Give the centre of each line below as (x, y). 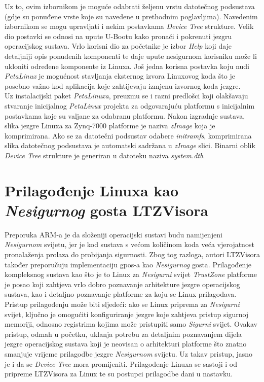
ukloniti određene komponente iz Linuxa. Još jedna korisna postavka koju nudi (127, 66)
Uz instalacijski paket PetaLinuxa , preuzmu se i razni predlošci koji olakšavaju (126, 96)
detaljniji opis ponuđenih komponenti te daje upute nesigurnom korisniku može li (131, 56)
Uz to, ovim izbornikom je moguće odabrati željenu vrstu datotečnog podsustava (130, 6)
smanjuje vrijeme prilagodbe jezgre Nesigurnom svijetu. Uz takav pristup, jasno (129, 353)
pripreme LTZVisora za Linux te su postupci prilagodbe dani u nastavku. (119, 374)
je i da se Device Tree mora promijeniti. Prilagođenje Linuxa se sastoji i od (121, 363)
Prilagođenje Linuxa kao (92, 190)
